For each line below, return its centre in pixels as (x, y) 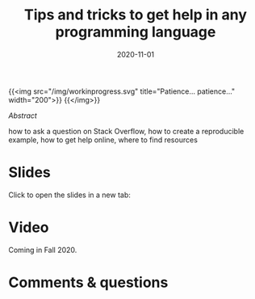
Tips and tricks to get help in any (136, 15)
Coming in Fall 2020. (43, 250)
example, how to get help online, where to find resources (103, 140)
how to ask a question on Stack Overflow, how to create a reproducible (126, 131)
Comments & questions (88, 282)
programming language (136, 32)
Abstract (23, 116)
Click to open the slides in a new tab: (70, 195)
